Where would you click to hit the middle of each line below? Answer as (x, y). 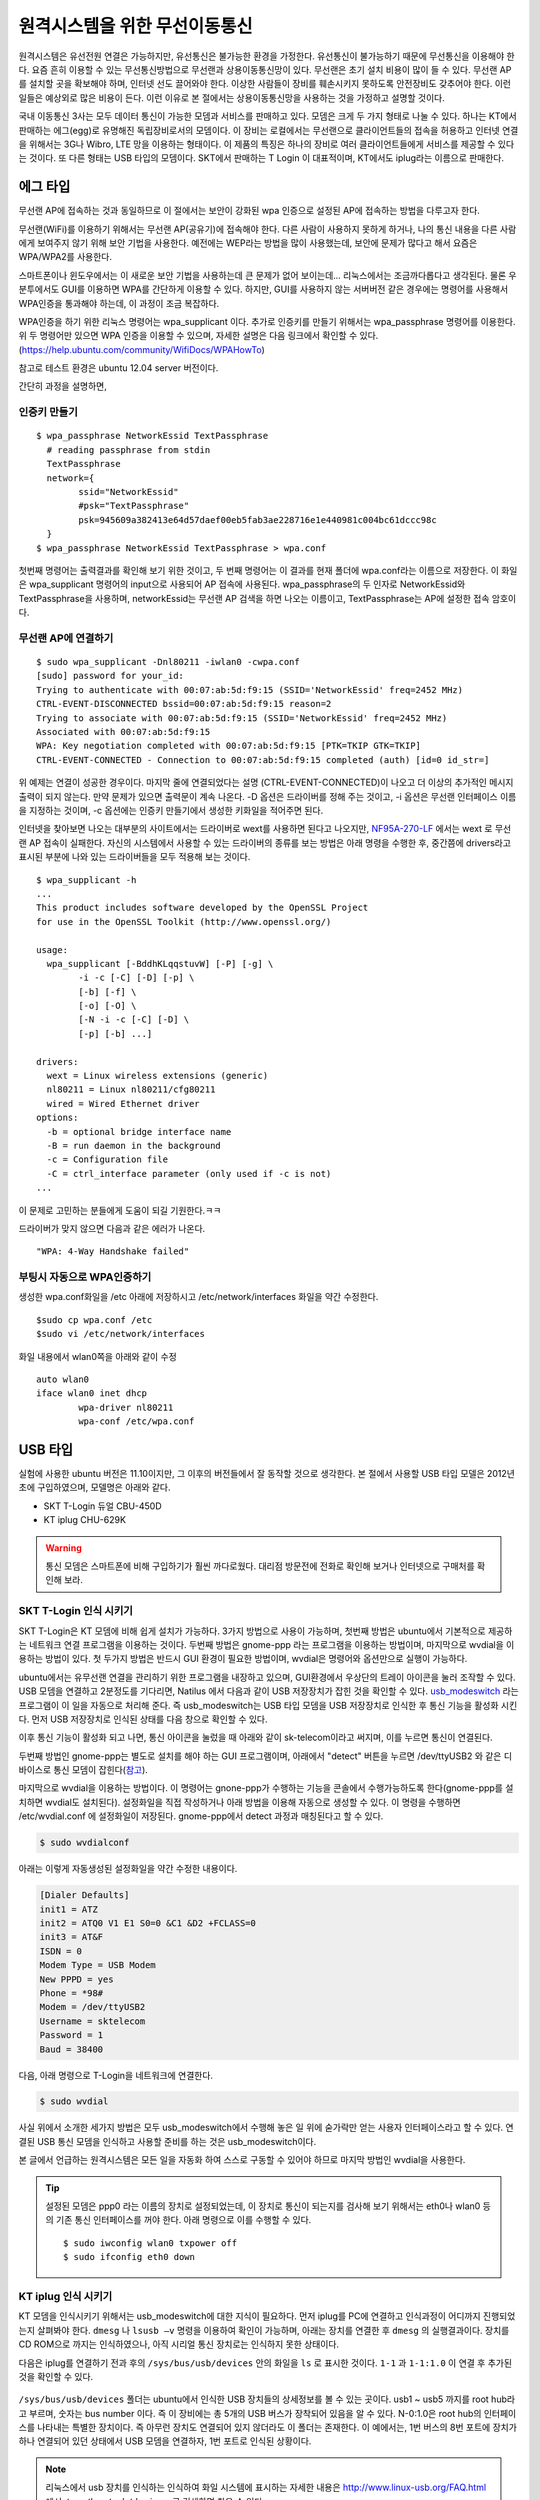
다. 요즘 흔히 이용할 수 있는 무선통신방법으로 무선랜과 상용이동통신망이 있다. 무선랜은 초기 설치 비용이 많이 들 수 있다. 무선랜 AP (265, 69)
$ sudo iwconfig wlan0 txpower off (150, 2243)
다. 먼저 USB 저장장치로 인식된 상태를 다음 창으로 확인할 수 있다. (143, 1719)
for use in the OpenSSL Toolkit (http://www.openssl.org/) (184, 921)
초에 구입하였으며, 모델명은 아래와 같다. (94, 1487)
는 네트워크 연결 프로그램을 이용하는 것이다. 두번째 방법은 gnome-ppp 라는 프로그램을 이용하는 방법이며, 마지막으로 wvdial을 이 (266, 1644)
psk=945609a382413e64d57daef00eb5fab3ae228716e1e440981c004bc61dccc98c (257, 519)
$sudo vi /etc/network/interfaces (120, 1334)
